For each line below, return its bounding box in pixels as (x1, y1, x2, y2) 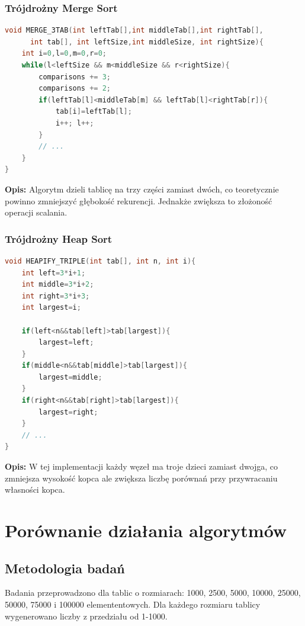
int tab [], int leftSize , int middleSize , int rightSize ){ (30, 37, 264, 46)
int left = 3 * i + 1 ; (21, 268, 86, 277)
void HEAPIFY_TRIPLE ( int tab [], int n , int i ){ (5, 256, 196, 265)
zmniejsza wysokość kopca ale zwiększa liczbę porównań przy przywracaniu (5, 471, 278, 484)
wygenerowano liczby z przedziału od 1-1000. (5, 609, 168, 622)
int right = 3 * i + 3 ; (21, 291, 90, 300)
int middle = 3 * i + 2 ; (21, 280, 94, 289)
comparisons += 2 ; (38, 84, 111, 93)
